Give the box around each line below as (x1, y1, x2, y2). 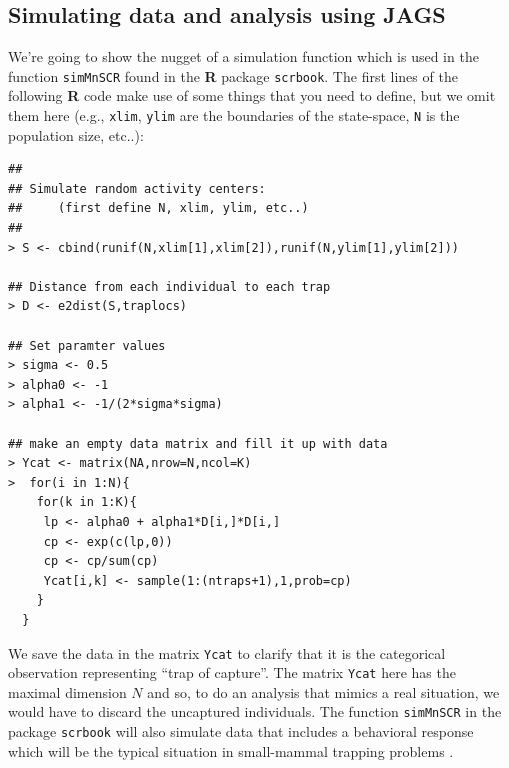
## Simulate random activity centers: (8, 181, 266, 196)
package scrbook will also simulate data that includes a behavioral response (8, 721, 474, 742)
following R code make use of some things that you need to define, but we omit (8, 85, 496, 106)
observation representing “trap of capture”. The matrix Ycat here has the (8, 662, 456, 683)
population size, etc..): (8, 124, 144, 145)
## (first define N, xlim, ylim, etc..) (8, 201, 309, 216)
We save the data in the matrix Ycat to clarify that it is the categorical (8, 642, 446, 663)
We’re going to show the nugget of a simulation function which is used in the (8, 46, 479, 67)
